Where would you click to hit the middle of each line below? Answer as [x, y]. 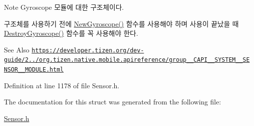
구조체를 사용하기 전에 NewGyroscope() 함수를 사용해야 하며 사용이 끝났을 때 [121, 23]
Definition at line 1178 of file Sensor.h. [62, 85]
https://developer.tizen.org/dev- [88, 50]
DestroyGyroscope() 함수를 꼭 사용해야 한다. [71, 33]
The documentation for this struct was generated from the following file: [113, 102]
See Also [17, 49]
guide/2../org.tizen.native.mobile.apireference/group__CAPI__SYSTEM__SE [127, 60]
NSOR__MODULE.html [34, 70]
